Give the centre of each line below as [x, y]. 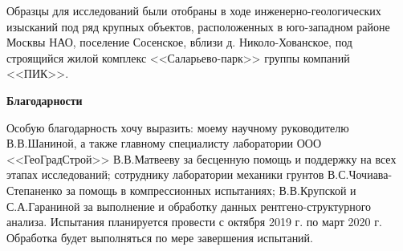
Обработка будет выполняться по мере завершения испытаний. [160, 237]
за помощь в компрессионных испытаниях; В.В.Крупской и [211, 190]
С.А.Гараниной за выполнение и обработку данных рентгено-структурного [189, 206]
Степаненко [35, 190]
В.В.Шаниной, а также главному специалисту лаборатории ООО [164, 143]
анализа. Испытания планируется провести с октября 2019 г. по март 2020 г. [194, 222]
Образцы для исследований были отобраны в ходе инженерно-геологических [194, 10]
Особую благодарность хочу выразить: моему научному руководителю [178, 127]
